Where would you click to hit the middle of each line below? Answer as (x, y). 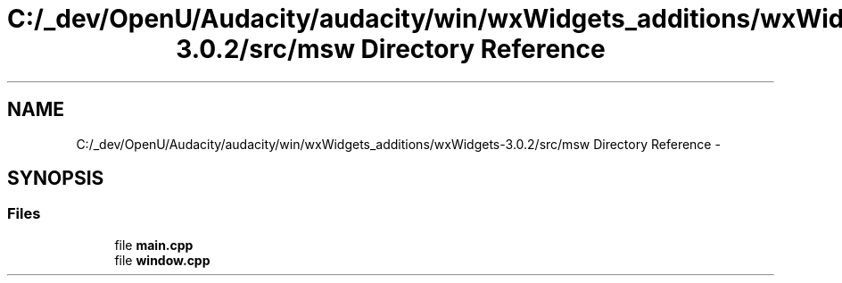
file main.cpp (154, 245)
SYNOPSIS (56, 179)
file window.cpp (162, 260)
